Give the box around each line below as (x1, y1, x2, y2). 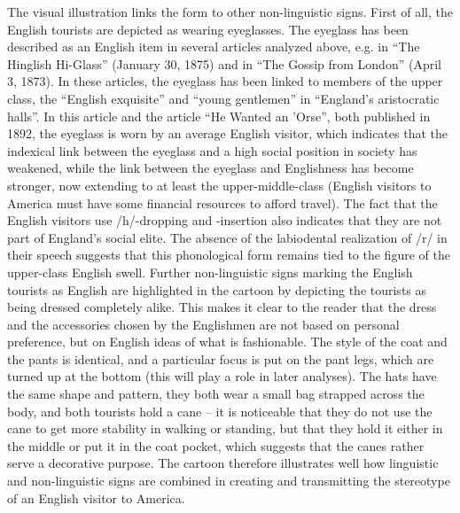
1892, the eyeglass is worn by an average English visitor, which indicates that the (7, 124, 448, 143)
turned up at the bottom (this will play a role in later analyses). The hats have (7, 367, 437, 385)
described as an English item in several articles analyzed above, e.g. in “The (7, 37, 420, 56)
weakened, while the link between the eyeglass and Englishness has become (7, 159, 414, 177)
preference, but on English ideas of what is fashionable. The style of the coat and (7, 332, 448, 351)
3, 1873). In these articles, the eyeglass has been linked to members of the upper (7, 72, 443, 90)
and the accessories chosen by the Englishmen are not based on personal (7, 315, 400, 333)
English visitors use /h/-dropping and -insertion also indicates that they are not (7, 211, 442, 229)
